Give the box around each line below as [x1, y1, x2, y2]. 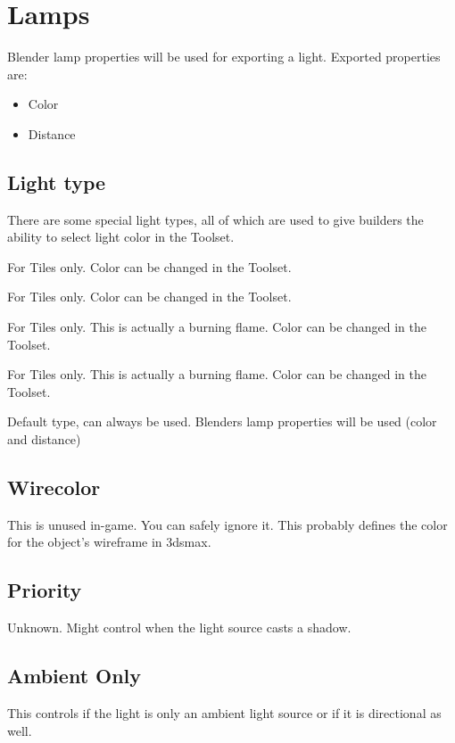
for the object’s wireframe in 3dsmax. [7, 532, 211, 551]
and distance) [7, 430, 81, 449]
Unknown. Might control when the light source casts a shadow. [7, 618, 352, 637]
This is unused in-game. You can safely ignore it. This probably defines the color [7, 515, 448, 533]
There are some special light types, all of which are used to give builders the [7, 210, 424, 228]
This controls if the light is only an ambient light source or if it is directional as [7, 704, 442, 722]
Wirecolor [7, 474, 101, 501]
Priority [7, 576, 82, 604]
